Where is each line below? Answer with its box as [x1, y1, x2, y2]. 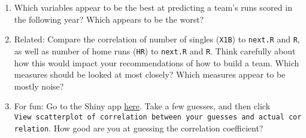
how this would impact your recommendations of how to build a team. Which [14, 56, 299, 69]
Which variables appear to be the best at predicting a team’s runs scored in [14, 1, 292, 13]
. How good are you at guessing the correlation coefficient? [49, 121, 263, 134]
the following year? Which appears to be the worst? [14, 13, 204, 25]
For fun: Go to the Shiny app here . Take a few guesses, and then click [14, 100, 271, 112]
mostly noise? [14, 79, 64, 92]
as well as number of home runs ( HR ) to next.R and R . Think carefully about [14, 44, 296, 57]
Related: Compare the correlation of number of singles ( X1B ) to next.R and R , [14, 33, 300, 45]
